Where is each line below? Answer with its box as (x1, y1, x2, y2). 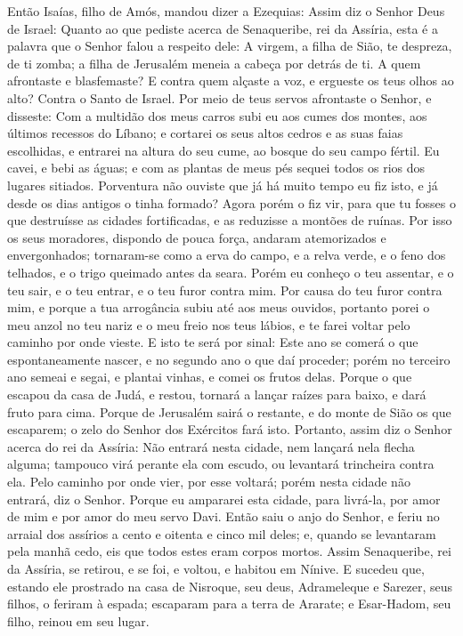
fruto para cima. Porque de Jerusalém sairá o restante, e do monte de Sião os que (7, 402, 451, 421)
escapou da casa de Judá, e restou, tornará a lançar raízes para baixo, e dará (7, 385, 426, 404)
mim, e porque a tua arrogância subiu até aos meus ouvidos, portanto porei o (7, 298, 430, 317)
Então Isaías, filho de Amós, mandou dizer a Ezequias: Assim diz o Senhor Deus (7, 2, 445, 20)
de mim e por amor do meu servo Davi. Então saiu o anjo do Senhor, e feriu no (7, 507, 440, 526)
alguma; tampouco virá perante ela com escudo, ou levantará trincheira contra (7, 455, 435, 473)
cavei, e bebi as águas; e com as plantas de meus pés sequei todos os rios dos (7, 158, 425, 177)
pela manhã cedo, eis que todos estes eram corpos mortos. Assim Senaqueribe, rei (7, 542, 451, 560)
